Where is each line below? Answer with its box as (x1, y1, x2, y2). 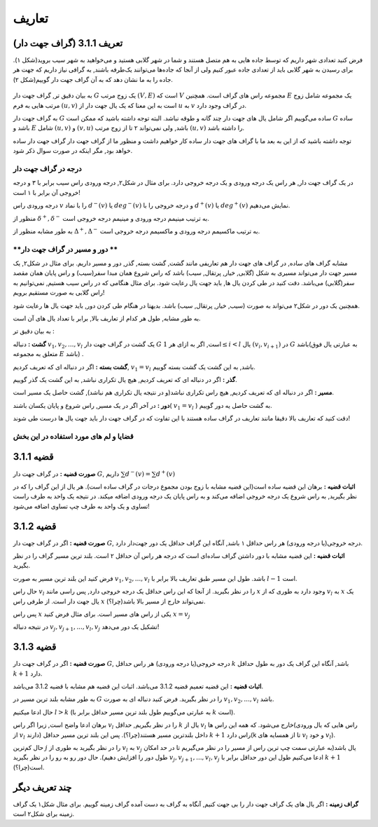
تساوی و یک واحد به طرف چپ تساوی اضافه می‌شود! (13, 502, 150, 510)
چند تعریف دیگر (13, 781, 72, 793)
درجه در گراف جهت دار (13, 163, 82, 173)
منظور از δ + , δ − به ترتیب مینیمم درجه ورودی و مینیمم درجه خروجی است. (13, 213, 209, 222)
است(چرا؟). (13, 763, 45, 771)
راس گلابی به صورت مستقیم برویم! (13, 288, 105, 297)
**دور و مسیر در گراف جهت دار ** (13, 244, 118, 254)
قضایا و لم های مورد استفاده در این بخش (13, 431, 134, 441)
